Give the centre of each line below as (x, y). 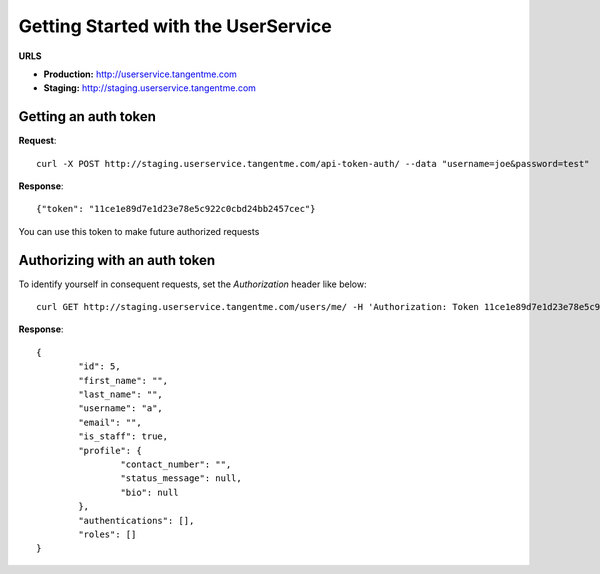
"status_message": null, (181, 478)
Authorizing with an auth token (117, 260)
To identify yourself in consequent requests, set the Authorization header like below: (192, 284)
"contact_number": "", (176, 464)
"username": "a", (121, 408)
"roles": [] (107, 534)
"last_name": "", (121, 394)
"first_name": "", (123, 380)
